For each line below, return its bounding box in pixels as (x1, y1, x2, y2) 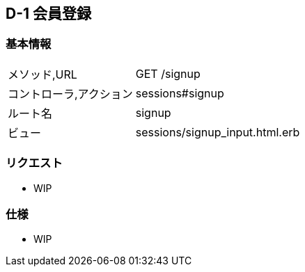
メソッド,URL (8, 67, 77, 81)
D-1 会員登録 (6, 5, 92, 22)
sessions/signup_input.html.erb (135, 125, 300, 139)
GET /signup (135, 66, 201, 81)
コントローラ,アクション (8, 86, 133, 101)
